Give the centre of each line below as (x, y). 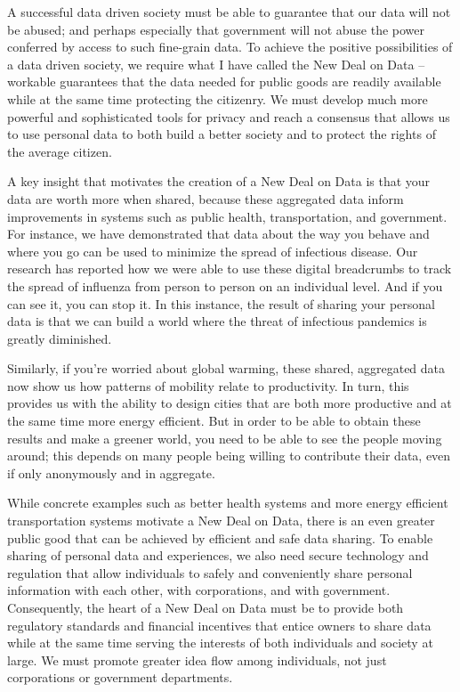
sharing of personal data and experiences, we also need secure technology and (218, 555)
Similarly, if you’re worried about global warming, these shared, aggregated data (226, 368)
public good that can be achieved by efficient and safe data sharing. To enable (220, 537)
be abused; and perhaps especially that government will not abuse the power (216, 29)
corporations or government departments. (120, 677)
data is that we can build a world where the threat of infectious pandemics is (217, 321)
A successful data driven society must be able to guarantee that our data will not (229, 12)
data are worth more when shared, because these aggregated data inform (206, 198)
